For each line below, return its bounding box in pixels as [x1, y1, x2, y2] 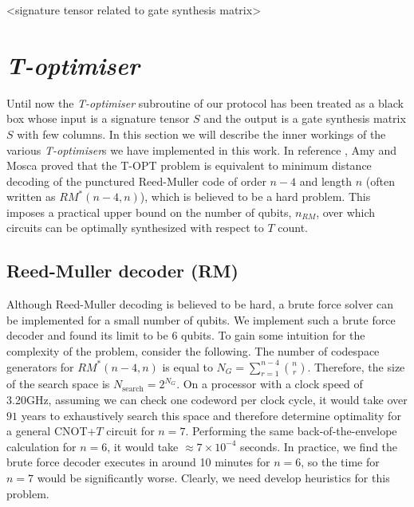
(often [365, 172, 396, 189]
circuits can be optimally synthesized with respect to [6, 219, 264, 236]
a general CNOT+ [6, 422, 97, 439]
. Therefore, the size [307, 358, 405, 375]
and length [299, 172, 353, 189]
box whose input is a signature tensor [6, 110, 190, 127]
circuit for [106, 422, 155, 439]
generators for [6, 358, 74, 375]
